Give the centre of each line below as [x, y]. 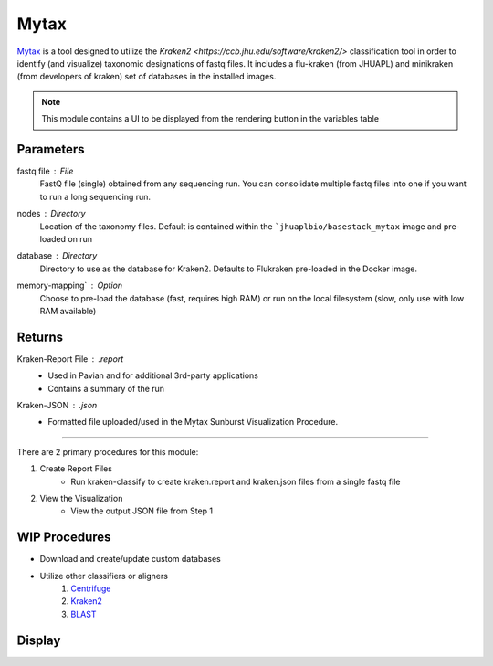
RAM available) [68, 311]
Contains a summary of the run [106, 388]
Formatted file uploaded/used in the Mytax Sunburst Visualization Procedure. [193, 422]
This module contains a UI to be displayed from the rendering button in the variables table [210, 119]
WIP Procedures [64, 538]
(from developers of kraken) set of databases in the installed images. [147, 77]
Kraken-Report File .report [70, 359]
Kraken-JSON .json [57, 405]
